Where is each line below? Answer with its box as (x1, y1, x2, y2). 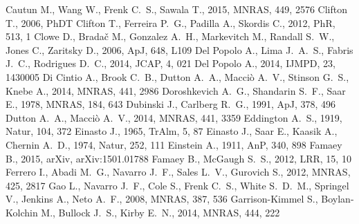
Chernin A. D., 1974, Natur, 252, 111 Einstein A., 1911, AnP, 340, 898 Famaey (6, 137, 342, 151)
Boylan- (321, 192, 354, 206)
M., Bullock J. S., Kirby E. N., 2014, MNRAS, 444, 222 (41, 205, 280, 219)
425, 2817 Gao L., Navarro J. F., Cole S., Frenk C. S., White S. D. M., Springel (6, 178, 349, 192)
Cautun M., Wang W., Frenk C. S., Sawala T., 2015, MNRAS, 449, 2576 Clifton (6, 2, 347, 16)
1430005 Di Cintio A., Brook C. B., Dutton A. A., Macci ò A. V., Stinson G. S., (6, 69, 349, 84)
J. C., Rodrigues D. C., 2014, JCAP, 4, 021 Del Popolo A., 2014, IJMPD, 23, (6, 56, 335, 71)
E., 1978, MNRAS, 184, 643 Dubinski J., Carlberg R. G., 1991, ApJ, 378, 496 (6, 97, 336, 111)
